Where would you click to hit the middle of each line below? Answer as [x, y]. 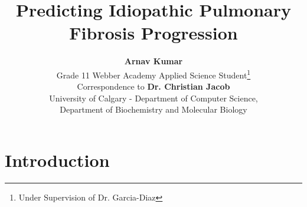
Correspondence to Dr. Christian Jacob [153, 86]
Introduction [57, 160]
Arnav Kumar [153, 61]
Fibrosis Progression [153, 33]
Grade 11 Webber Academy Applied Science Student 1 [153, 74]
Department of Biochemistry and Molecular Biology [153, 109]
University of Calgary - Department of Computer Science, [153, 98]
